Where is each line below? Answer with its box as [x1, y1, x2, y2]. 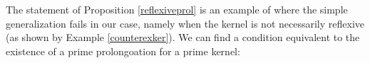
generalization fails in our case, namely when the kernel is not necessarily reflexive [6, 16, 364, 30]
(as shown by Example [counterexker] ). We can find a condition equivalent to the [6, 30, 360, 45]
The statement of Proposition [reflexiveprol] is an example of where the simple [6, 2, 348, 16]
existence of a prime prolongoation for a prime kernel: [6, 43, 240, 58]
